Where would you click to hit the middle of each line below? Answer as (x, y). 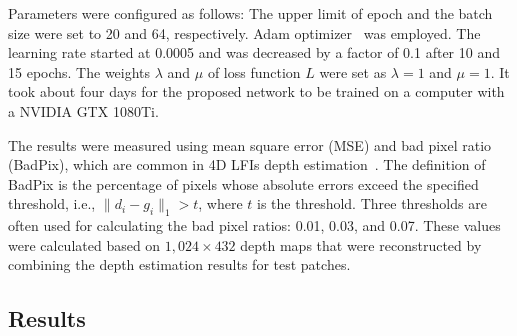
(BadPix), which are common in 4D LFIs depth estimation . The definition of (247, 164)
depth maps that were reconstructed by (361, 244)
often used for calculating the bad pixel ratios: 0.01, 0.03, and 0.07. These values (254, 225)
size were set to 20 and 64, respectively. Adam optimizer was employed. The (244, 32)
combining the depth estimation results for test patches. (179, 264)
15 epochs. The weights (79, 71)
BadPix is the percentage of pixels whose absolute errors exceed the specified (243, 183)
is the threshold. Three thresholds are (372, 203)
